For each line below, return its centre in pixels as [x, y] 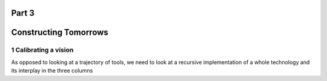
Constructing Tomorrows [60, 32]
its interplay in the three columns [52, 71]
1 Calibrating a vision [42, 50]
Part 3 [23, 13]
